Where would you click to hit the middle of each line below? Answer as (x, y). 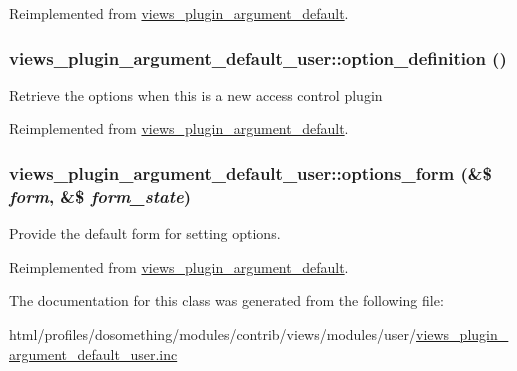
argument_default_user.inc (93, 353)
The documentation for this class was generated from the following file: (226, 300)
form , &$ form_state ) (100, 195)
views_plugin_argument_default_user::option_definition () (258, 57)
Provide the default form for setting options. (145, 233)
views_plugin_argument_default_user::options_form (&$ (250, 172)
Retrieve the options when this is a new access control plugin (196, 94)
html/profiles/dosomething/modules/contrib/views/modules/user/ (212, 333)
